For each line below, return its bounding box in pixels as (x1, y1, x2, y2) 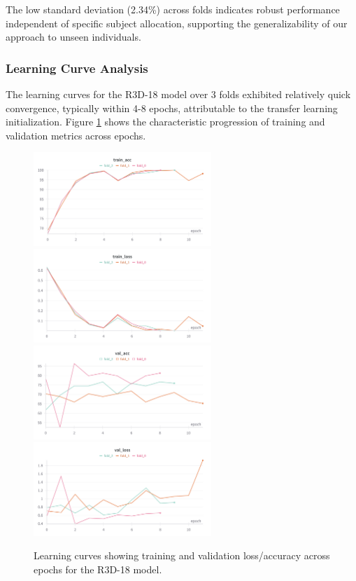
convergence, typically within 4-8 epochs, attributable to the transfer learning (6, 100, 338, 115)
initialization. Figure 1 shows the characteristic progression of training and (6, 114, 325, 129)
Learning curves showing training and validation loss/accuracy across (34, 548, 330, 563)
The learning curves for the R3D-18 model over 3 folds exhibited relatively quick (6, 87, 351, 101)
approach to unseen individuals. (6, 29, 141, 44)
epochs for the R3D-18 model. (34, 561, 162, 576)
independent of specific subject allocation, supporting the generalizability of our (6, 15, 348, 30)
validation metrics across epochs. (6, 128, 146, 142)
